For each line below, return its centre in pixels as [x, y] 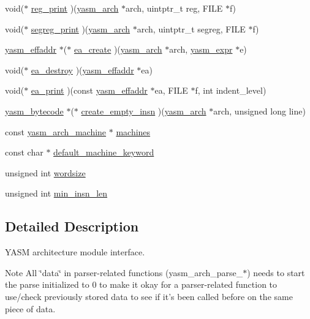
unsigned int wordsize [45, 172]
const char [24, 152]
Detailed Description [72, 226]
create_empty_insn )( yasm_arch [144, 111]
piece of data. [30, 308]
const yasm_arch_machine [56, 131]
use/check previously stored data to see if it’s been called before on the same [149, 296]
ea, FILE [171, 90]
